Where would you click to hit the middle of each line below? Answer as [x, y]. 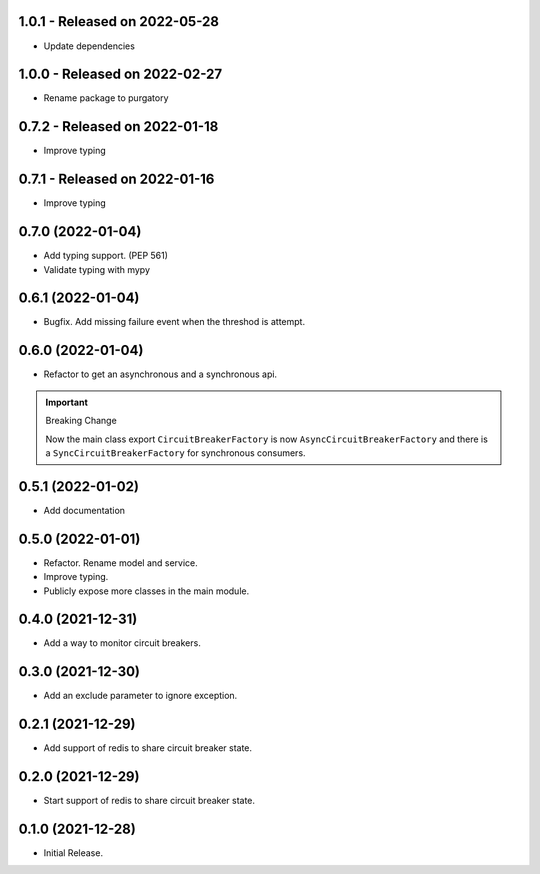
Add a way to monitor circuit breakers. [122, 643]
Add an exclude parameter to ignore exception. [140, 696]
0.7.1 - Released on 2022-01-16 [116, 179]
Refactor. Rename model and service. [121, 562]
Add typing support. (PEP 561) [106, 256]
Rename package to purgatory [106, 98]
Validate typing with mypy [96, 269]
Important [67, 402]
